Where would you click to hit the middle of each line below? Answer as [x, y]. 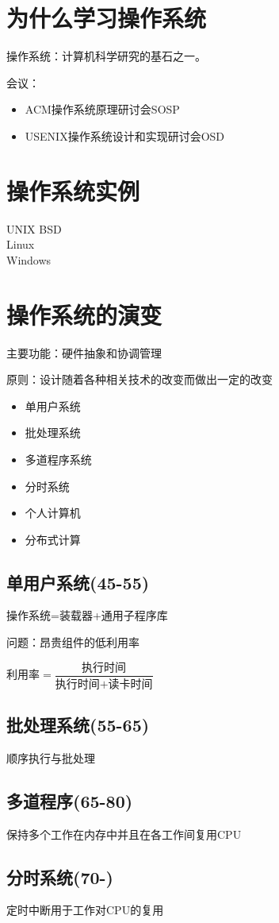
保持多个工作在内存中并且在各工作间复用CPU [124, 834]
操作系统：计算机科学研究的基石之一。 [106, 56]
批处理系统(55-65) [78, 724]
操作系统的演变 [84, 314]
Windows [29, 259]
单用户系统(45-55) [78, 582]
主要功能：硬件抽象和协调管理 [84, 352]
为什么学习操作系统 [107, 18]
